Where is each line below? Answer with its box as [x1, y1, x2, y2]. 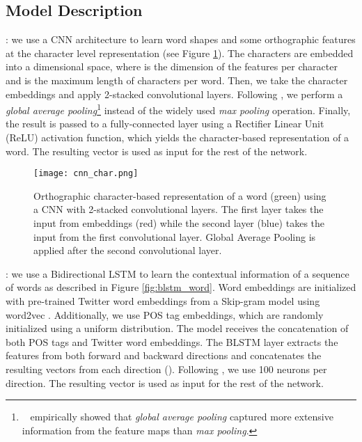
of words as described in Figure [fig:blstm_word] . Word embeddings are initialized [6, 280, 356, 294]
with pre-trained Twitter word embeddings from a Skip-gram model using [6, 294, 320, 308]
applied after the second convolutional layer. [33, 243, 222, 258]
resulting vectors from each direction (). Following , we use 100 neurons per [6, 361, 327, 376]
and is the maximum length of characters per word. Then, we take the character [6, 72, 348, 87]
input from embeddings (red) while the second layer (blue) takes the [33, 216, 325, 230]
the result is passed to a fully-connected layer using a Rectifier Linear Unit [6, 116, 324, 131]
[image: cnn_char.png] [33, 168, 139, 179]
